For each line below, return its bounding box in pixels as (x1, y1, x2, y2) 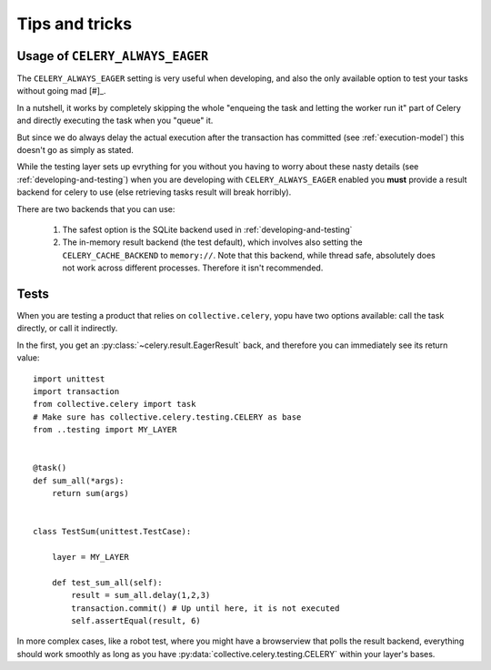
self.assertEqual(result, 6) (71, 615, 202, 626)
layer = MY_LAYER (51, 552, 129, 563)
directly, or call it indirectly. (16, 323, 118, 334)
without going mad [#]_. (16, 86, 106, 96)
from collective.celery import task (33, 399, 196, 410)
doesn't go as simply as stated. (16, 145, 134, 156)
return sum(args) (51, 488, 129, 499)
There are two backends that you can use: (16, 203, 175, 214)
